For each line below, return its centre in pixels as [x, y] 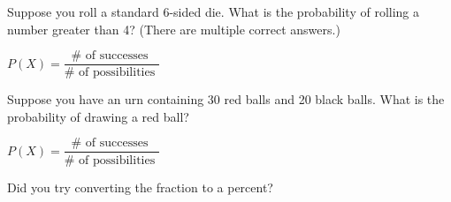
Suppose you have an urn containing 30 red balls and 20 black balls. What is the [226, 99]
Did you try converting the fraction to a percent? [140, 187]
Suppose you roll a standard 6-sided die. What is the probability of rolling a [214, 11]
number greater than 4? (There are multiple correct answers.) [174, 29]
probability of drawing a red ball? [98, 116]
